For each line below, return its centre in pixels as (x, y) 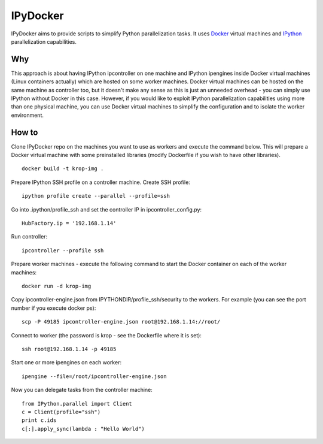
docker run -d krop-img (57, 286)
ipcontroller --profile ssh (63, 250)
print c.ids (39, 420)
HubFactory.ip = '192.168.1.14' (69, 223)
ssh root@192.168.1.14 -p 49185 (69, 349)
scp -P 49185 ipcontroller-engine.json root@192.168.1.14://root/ (121, 322)
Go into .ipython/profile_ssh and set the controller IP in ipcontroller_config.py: (106, 209)
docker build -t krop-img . (63, 169)
